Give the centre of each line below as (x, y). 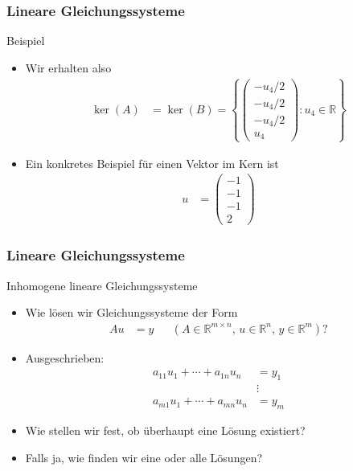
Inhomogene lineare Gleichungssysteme (102, 285)
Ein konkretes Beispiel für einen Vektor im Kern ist (152, 163)
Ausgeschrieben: (65, 357)
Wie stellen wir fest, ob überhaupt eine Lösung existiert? (165, 430)
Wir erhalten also (68, 67)
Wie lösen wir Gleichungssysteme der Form (131, 312)
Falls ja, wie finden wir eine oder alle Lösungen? (144, 457)
